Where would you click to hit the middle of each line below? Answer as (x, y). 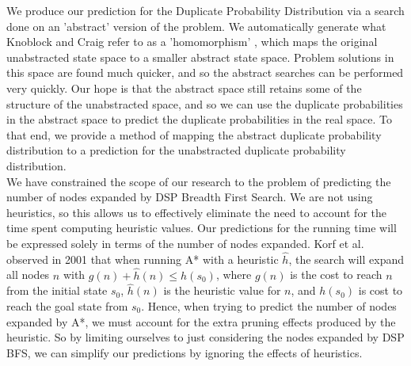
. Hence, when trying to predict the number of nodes (269, 305)
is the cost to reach (336, 274)
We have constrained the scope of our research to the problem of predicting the (199, 181)
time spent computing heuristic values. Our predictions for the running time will (202, 228)
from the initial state (57, 290)
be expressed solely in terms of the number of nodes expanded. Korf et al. (185, 243)
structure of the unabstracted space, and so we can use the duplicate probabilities (205, 103)
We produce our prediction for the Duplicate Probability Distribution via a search (205, 10)
